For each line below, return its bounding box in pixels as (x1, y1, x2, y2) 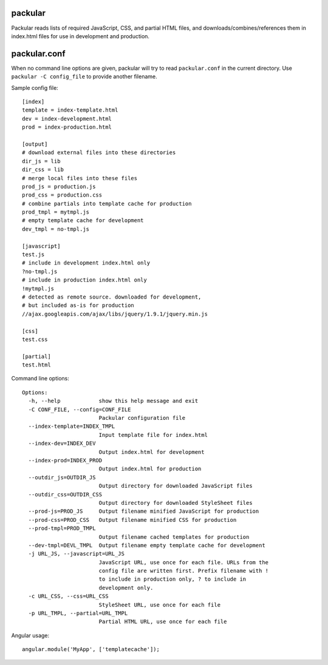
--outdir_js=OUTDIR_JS (28, 474, 96, 481)
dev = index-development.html (22, 115, 112, 122)
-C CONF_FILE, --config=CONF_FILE (28, 406, 131, 413)
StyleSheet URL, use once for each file (98, 601, 221, 608)
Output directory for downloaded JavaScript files (98, 482, 253, 490)
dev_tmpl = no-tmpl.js (22, 225, 90, 232)
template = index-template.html (22, 107, 118, 113)
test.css (22, 336, 48, 343)
